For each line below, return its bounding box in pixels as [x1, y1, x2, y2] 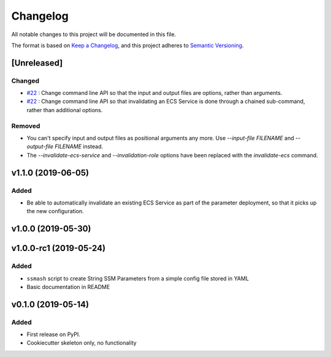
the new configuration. [26, 208, 84, 215]
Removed [11, 121, 40, 130]
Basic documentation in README [26, 283, 110, 290]
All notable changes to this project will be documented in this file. [11, 31, 177, 38]
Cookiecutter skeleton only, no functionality [26, 339, 137, 347]
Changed [11, 77, 40, 85]
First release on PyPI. [26, 331, 81, 338]
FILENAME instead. [54, 143, 104, 150]
